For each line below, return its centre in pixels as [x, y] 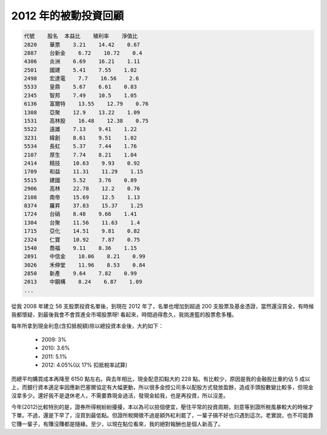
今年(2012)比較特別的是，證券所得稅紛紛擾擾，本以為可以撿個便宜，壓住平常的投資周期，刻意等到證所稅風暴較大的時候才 [162, 407]
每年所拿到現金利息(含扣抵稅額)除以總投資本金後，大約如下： [88, 326]
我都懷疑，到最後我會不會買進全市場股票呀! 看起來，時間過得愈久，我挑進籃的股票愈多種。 [124, 314]
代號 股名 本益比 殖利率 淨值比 [81, 36]
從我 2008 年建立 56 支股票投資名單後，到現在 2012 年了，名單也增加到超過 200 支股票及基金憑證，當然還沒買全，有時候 [163, 306]
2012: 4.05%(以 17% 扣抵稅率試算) [84, 365]
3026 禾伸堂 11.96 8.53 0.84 [84, 265]
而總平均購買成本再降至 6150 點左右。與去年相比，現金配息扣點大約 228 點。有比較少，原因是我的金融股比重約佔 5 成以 [161, 379]
